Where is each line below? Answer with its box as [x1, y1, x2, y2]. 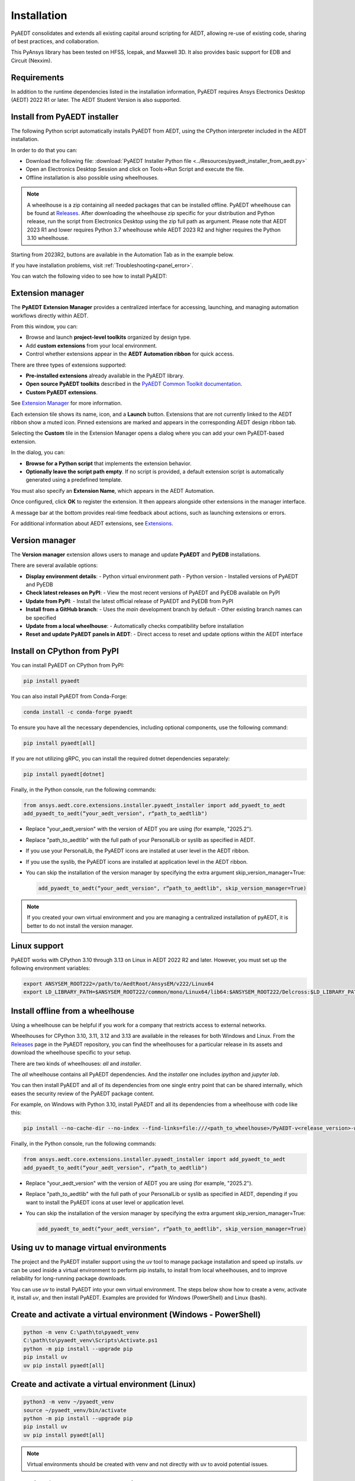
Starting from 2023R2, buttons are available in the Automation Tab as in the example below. [11, 251, 234, 258]
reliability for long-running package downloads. [11, 1275, 127, 1282]
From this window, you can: [11, 323, 78, 330]
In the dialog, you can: [11, 449, 65, 456]
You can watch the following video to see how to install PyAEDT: [11, 273, 167, 280]
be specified [25, 614, 56, 621]
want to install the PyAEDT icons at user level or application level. [25, 1198, 185, 1206]
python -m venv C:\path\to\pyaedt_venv [23, 1329, 139, 1335]
